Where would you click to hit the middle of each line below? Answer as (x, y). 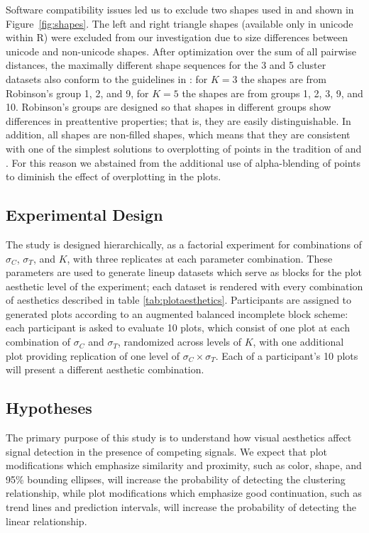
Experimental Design (84, 215)
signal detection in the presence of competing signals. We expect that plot (166, 451)
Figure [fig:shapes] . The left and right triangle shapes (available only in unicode (180, 23)
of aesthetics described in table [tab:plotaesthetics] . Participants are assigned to (179, 300)
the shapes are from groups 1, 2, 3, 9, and (272, 93)
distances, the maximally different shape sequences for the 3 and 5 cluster (166, 65)
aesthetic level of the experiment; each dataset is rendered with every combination (184, 286)
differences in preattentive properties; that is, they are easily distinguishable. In (178, 120)
